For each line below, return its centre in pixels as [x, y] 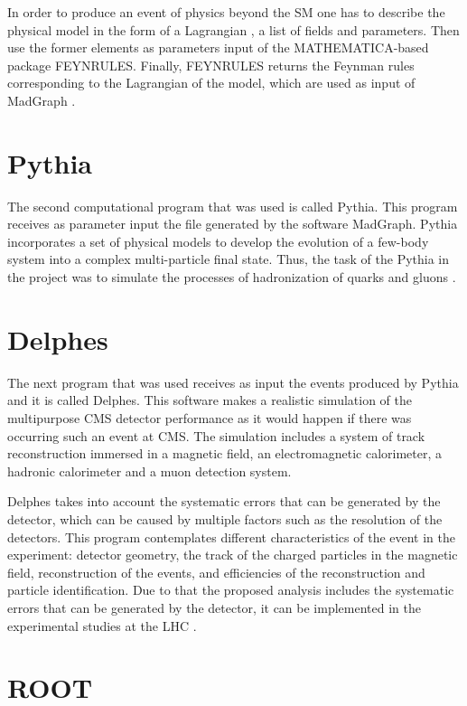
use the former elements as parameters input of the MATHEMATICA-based [218, 47]
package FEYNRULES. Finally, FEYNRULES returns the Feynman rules [211, 65]
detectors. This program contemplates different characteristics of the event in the [232, 537]
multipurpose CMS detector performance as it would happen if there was [210, 417]
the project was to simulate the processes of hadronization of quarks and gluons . [232, 277]
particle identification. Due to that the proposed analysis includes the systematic [231, 590]
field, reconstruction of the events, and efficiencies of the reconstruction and [216, 572]
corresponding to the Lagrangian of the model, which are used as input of [211, 83]
